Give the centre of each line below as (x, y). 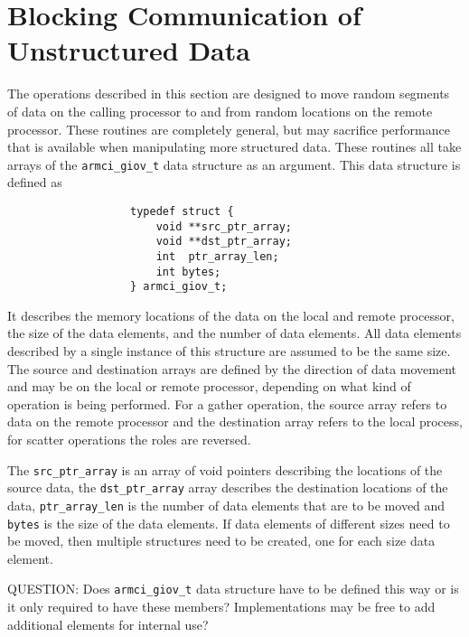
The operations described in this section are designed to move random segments (229, 94)
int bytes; (188, 272)
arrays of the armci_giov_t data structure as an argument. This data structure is (234, 164)
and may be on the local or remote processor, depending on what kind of (209, 386)
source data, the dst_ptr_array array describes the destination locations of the (228, 487)
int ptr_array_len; (217, 256)
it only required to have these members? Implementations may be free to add (221, 607)
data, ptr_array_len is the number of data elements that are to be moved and (226, 505)
